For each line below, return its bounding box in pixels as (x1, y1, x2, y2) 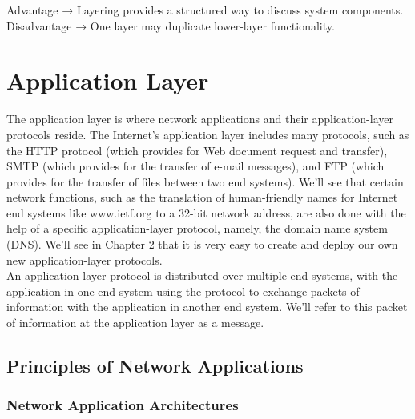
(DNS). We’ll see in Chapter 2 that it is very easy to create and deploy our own (6, 236, 398, 253)
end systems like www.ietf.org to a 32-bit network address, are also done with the (6, 204, 406, 221)
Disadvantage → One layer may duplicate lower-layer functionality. (6, 17, 335, 34)
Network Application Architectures (6, 395, 239, 415)
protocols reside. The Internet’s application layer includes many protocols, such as (6, 126, 409, 142)
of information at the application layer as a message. (6, 314, 264, 331)
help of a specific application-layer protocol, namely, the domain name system (6, 220, 388, 237)
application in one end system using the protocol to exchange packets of (6, 282, 360, 299)
